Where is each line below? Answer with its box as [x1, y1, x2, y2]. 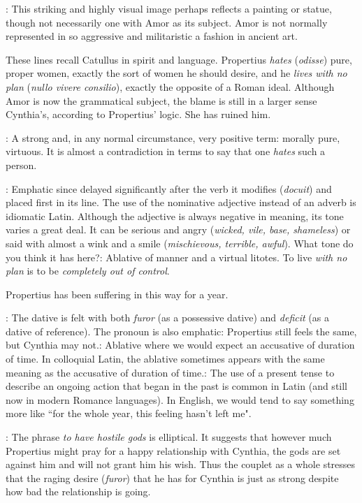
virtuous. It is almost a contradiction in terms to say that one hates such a [6, 144, 326, 159]
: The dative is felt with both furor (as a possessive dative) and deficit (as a [6, 310, 329, 325]
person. [6, 157, 37, 172]
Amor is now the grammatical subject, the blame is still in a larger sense [6, 93, 317, 108]
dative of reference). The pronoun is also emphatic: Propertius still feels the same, [6, 323, 357, 338]
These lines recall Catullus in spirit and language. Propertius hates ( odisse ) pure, [6, 52, 352, 66]
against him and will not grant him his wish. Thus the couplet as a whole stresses [6, 457, 356, 472]
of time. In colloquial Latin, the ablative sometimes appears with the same [6, 351, 325, 366]
